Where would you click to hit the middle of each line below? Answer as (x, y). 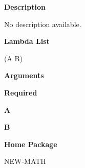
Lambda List (27, 41)
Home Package (31, 144)
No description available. (43, 24)
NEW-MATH (25, 161)
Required (21, 92)
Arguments (24, 75)
